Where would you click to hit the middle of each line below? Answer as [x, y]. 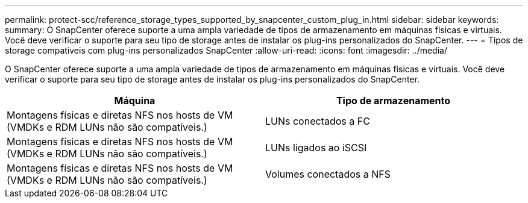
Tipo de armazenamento [393, 101]
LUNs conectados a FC [318, 121]
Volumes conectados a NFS [328, 174]
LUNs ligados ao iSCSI [316, 148]
